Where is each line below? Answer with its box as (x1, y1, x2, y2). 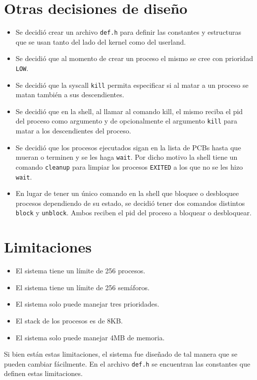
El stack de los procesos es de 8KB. (15, 316, 123, 326)
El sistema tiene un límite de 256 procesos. (15, 265, 146, 276)
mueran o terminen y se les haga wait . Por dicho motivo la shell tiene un (15, 152, 238, 162)
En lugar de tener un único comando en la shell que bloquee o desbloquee (15, 188, 239, 198)
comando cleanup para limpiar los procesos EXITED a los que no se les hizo (15, 161, 243, 172)
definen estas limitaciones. (4, 368, 83, 379)
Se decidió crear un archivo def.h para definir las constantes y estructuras (15, 27, 242, 37)
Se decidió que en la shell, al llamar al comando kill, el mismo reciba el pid (15, 106, 243, 116)
